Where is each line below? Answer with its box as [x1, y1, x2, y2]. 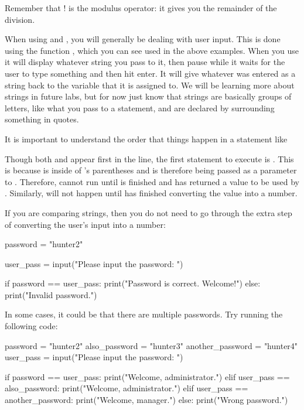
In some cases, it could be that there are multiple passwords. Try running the [5, 308, 283, 320]
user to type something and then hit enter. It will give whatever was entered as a [5, 67, 296, 79]
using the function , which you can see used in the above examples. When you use [5, 44, 299, 56]
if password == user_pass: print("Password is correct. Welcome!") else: [5, 277, 261, 289]
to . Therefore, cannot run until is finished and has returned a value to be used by [5, 175, 299, 187]
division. [5, 13, 35, 25]
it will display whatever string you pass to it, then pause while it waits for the [5, 56, 285, 68]
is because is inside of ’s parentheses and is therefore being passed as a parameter [5, 164, 297, 176]
